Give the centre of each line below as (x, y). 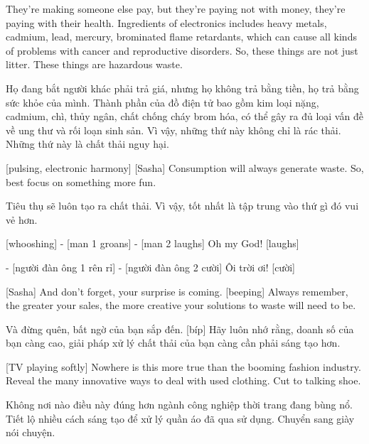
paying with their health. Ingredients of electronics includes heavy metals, (166, 22)
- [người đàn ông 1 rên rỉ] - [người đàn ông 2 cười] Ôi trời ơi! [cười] (150, 267)
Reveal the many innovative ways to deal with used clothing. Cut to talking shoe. (183, 380)
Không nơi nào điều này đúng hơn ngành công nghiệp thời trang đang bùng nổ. (179, 405)
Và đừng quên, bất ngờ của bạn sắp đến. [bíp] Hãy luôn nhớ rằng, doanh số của (180, 329)
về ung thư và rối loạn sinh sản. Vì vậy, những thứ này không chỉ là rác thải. (173, 130)
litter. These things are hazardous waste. (94, 64)
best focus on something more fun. (81, 182)
